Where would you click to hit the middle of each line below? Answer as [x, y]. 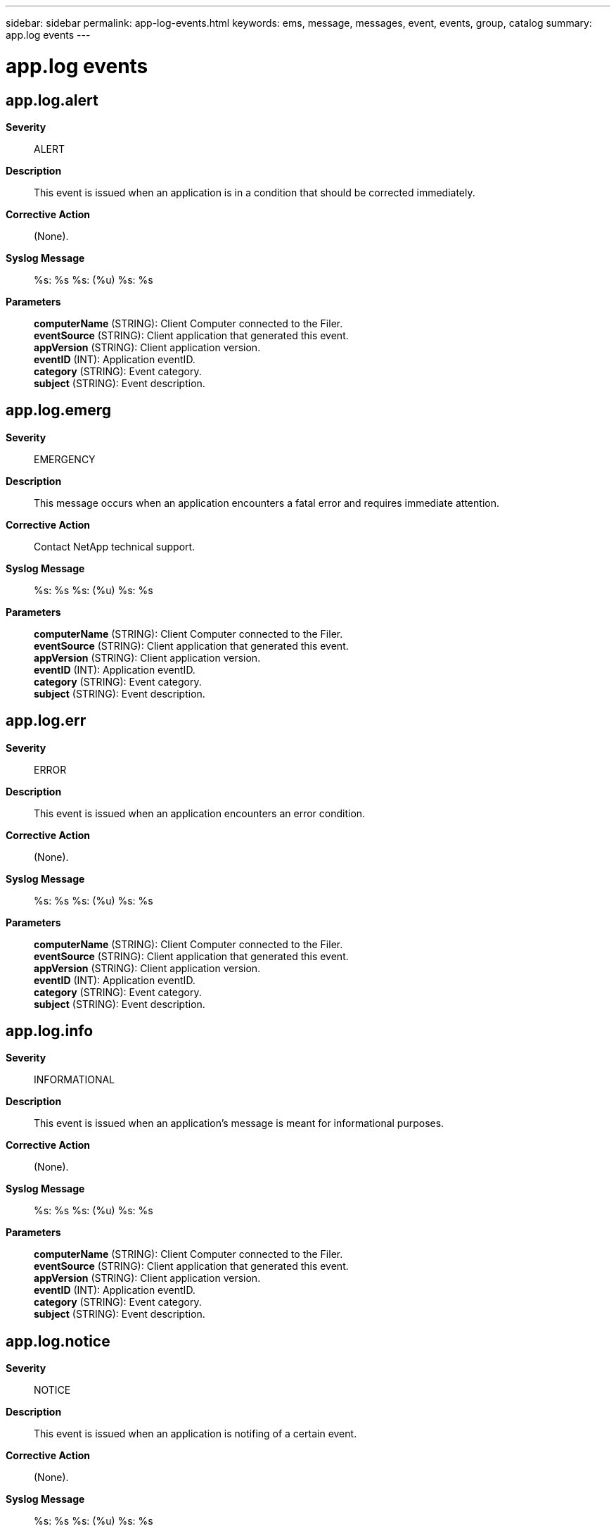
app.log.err [46, 721]
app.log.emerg [59, 410]
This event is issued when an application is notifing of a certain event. [195, 1434]
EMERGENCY [65, 459]
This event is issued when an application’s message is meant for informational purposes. [239, 1123]
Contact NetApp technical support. [115, 546]
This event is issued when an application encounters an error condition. [200, 813]
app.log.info [50, 1031]
